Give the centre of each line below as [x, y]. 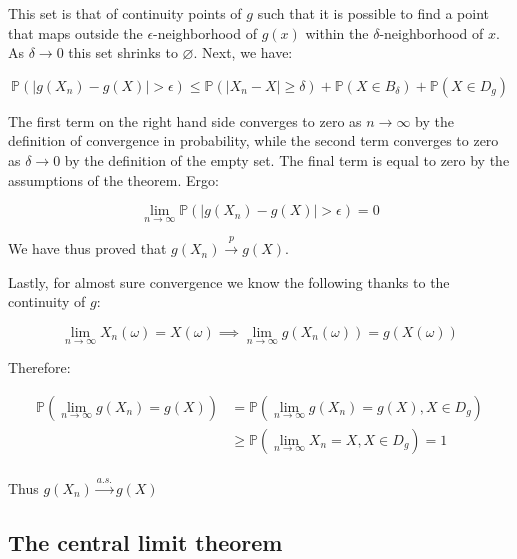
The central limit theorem [145, 541]
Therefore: [39, 367]
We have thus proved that [87, 248]
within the [337, 32]
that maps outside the [75, 32]
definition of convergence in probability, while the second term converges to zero [253, 140]
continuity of [47, 301]
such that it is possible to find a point [373, 13]
